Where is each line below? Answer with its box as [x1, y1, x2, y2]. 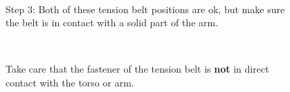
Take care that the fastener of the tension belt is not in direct [6, 62, 269, 76]
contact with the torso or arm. [6, 75, 134, 89]
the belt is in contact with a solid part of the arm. [6, 15, 219, 30]
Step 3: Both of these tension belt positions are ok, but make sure [6, 1, 285, 16]
